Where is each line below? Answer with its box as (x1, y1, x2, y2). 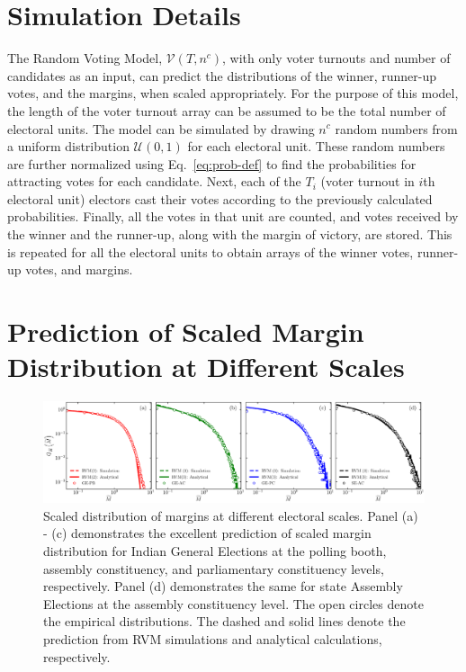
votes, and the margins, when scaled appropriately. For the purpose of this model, (7, 84, 459, 103)
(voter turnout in (320, 172, 415, 191)
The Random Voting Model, (7, 49, 163, 67)
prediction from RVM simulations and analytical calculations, (43, 629, 382, 648)
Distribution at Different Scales (7, 348, 405, 385)
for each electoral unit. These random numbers (187, 137, 445, 156)
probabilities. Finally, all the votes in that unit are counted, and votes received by (7, 207, 459, 226)
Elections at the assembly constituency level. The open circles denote (43, 594, 424, 613)
